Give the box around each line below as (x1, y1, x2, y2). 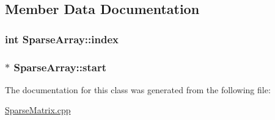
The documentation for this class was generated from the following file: (5, 83, 271, 96)
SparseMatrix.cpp (5, 104, 71, 116)
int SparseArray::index (5, 31, 119, 46)
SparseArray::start (13, 59, 106, 74)
